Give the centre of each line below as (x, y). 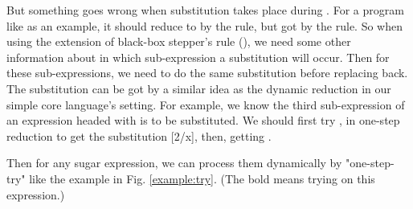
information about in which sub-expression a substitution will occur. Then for (198, 57)
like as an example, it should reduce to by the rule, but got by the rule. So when (204, 25)
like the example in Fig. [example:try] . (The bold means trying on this (202, 178)
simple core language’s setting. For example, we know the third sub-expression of (206, 104)
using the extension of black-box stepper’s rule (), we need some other (179, 41)
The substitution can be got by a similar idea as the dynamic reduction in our (199, 88)
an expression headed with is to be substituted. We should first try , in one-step (203, 120)
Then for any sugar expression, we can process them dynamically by (174, 163)
